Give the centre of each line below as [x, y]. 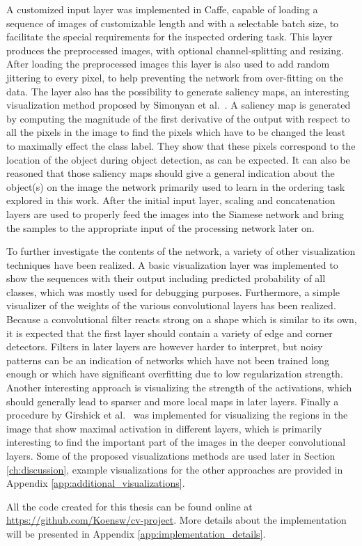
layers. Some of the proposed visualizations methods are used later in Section [171, 455]
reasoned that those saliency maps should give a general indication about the [171, 173]
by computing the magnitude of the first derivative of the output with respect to [178, 118]
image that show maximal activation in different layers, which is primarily [164, 428]
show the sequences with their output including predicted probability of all [166, 278]
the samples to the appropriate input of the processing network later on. [160, 227]
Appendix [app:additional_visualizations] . [96, 483]
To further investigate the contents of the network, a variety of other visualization [181, 251]
